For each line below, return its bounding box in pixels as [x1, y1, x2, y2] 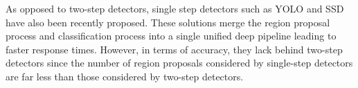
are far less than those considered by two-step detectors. [6, 69, 244, 83]
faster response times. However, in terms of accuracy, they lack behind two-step [6, 42, 343, 56]
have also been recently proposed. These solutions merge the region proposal [6, 15, 330, 29]
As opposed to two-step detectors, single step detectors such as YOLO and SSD [6, 1, 344, 15]
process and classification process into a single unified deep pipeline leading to [6, 28, 337, 43]
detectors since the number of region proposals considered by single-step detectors [6, 55, 353, 70]
